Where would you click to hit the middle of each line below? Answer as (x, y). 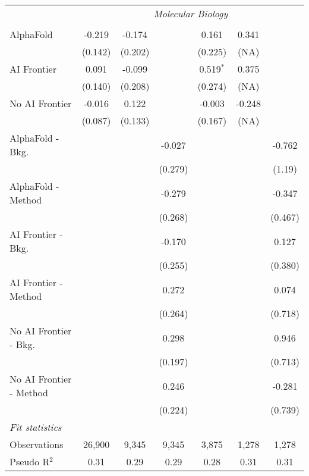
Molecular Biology (191, 13)
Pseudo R (30, 461)
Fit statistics (36, 427)
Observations (37, 444)
